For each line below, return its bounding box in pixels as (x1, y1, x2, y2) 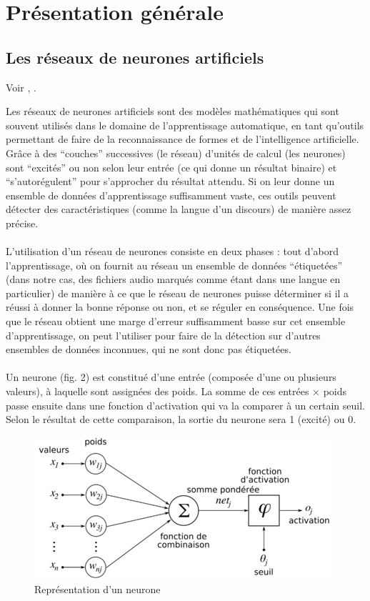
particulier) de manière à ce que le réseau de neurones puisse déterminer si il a (6, 285, 349, 300)
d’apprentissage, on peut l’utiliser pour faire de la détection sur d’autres (6, 327, 321, 342)
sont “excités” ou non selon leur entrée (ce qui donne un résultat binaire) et (6, 159, 337, 174)
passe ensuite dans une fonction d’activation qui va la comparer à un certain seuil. (6, 397, 365, 412)
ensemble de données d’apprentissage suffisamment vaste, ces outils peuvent (6, 187, 336, 202)
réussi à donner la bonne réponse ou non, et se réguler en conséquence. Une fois (6, 299, 354, 314)
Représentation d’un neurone (34, 582, 161, 597)
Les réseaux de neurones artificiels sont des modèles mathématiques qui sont (6, 104, 339, 119)
